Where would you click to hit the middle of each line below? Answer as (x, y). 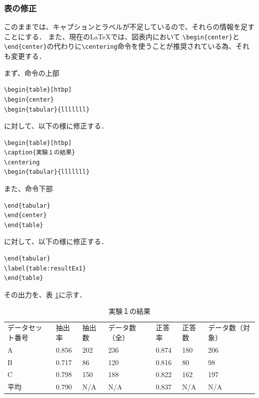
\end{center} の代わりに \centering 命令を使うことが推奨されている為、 (120, 46)
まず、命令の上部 (32, 72)
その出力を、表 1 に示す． (45, 294)
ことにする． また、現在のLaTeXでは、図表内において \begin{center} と (122, 36)
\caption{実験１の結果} (40, 153)
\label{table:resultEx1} (45, 268)
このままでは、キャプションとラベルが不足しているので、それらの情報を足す (129, 27)
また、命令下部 (28, 189)
